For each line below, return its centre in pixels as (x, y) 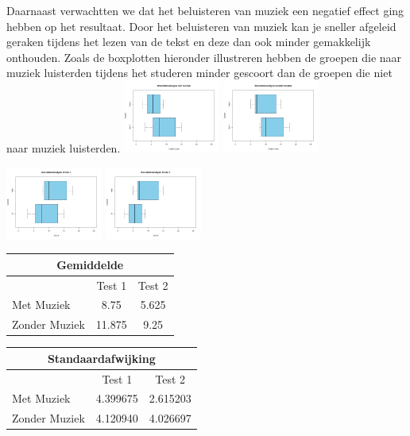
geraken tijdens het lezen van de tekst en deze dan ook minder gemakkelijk (189, 42)
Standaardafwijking (101, 358)
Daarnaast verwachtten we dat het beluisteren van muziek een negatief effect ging (205, 10)
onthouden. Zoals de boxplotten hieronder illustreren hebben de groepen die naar (204, 57)
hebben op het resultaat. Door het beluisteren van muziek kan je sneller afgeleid (201, 26)
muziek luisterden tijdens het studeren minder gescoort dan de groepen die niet (199, 73)
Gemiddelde (90, 264)
